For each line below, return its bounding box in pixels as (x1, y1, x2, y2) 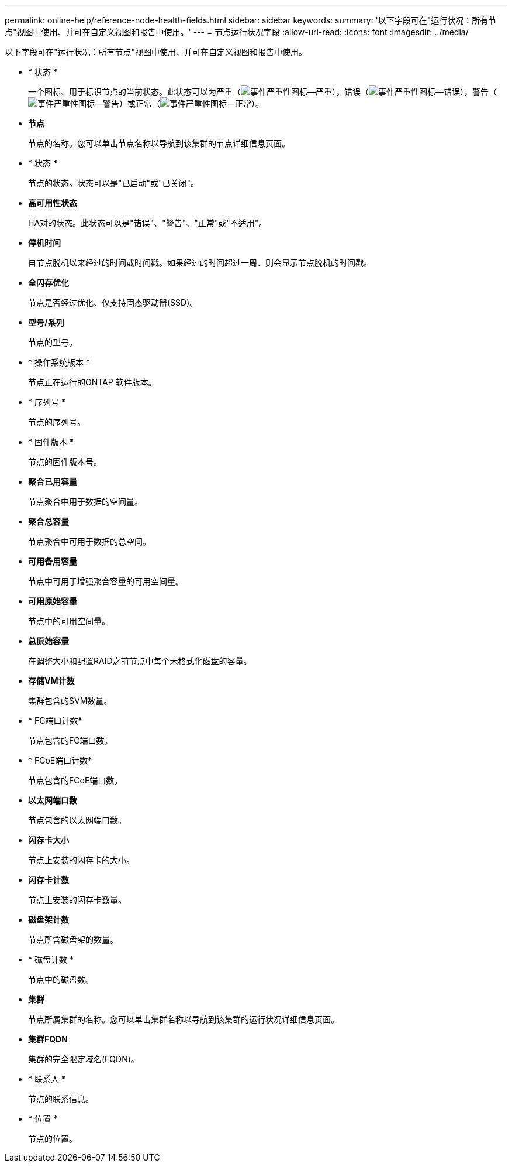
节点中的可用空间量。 (28, 616, 110, 626)
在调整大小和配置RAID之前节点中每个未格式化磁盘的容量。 (28, 656, 252, 666)
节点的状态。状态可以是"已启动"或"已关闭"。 (28, 178, 199, 188)
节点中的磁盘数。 (28, 974, 94, 984)
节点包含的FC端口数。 (28, 735, 113, 745)
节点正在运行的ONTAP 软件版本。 (28, 377, 157, 387)
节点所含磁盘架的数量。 (28, 935, 118, 944)
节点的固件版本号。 (28, 457, 102, 467)
